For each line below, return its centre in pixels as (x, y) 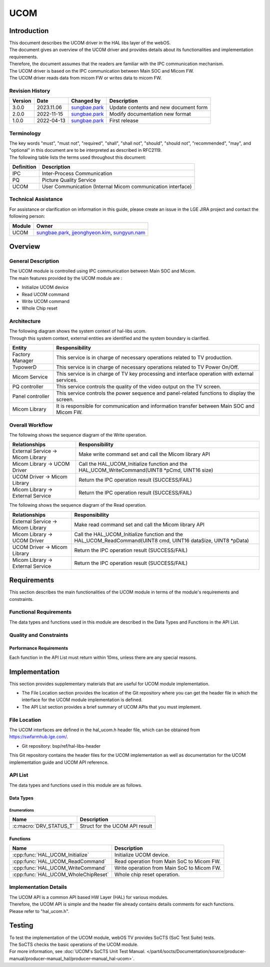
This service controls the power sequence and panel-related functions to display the (155, 393)
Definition (24, 167)
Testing (21, 926)
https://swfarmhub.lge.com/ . (39, 737)
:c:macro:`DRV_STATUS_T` (43, 826)
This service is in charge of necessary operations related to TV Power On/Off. (147, 367)
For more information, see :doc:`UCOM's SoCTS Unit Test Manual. (77, 951)
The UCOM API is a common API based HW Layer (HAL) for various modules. (89, 897)
